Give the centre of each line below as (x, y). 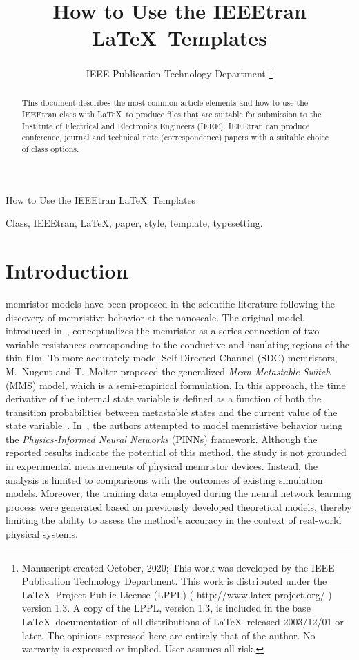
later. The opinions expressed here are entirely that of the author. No (168, 635)
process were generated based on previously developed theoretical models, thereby (179, 506)
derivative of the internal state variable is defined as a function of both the (164, 398)
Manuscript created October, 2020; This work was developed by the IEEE (178, 567)
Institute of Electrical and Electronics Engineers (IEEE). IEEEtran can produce (166, 125)
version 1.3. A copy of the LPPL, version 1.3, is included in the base (166, 608)
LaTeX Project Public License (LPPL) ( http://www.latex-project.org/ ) (177, 594)
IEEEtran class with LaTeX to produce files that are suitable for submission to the (172, 114)
